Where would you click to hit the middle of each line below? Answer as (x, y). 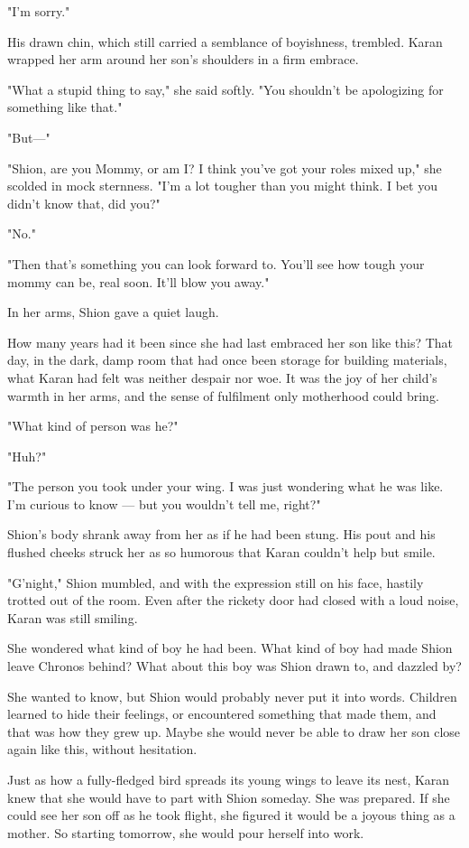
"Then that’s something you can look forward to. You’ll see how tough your (216, 263)
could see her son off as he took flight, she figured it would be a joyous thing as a (231, 815)
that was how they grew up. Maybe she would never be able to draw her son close (234, 731)
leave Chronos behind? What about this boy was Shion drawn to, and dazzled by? (234, 666)
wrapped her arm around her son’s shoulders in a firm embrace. (183, 59)
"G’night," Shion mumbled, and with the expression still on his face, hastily (216, 582)
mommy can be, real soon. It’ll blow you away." (138, 281)
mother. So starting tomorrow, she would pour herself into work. (186, 832)
